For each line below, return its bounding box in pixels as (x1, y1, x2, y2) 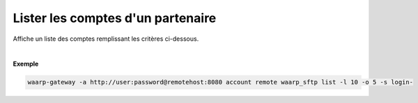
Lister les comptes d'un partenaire (13, 10, 217, 26)
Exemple (13, 59, 39, 68)
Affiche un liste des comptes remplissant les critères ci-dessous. (13, 35, 199, 43)
